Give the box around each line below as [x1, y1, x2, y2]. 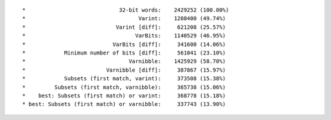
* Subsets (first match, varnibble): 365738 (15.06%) [22, 83, 226, 91]
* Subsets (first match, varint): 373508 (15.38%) [22, 75, 226, 82]
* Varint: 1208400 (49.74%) [22, 15, 226, 22]
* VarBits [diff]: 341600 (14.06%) [22, 40, 226, 48]
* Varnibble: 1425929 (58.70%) [22, 58, 226, 65]
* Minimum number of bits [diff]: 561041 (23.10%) [22, 49, 226, 56]
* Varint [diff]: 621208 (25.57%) [22, 23, 226, 31]
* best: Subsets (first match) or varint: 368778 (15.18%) [22, 92, 226, 99]
